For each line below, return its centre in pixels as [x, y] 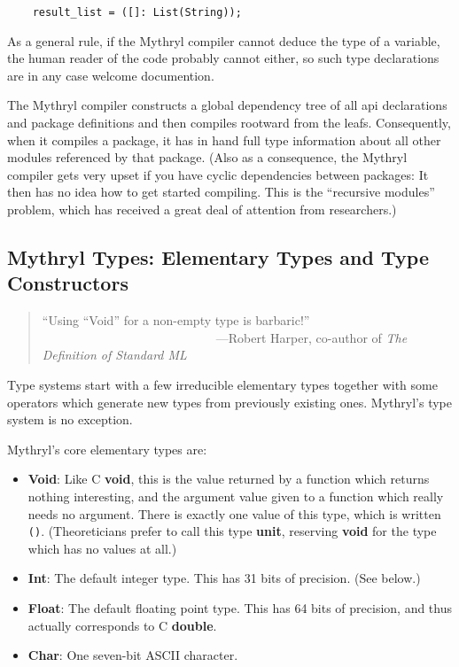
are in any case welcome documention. [111, 75]
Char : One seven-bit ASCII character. [133, 655]
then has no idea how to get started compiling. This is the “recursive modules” [221, 192]
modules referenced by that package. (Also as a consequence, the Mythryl [207, 157]
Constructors [68, 283]
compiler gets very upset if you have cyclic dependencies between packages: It [218, 174]
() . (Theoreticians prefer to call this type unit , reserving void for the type [232, 531]
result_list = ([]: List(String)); [137, 12]
